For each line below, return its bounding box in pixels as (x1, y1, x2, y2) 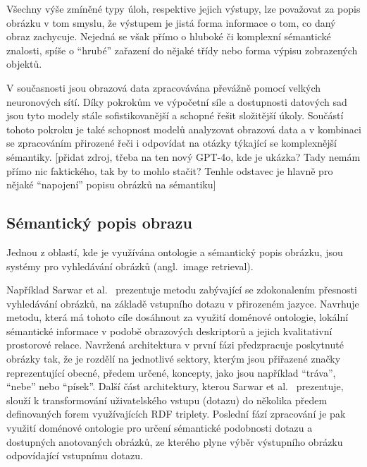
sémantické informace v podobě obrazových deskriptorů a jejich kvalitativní (6, 323, 332, 338)
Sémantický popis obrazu (6, 212, 192, 233)
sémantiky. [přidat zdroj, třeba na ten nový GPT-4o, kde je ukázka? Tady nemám (6, 149, 361, 164)
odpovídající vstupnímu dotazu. (6, 448, 143, 463)
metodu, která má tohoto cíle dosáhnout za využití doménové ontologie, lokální (6, 310, 349, 325)
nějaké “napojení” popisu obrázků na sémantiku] (6, 177, 216, 192)
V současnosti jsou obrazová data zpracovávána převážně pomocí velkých (6, 80, 321, 95)
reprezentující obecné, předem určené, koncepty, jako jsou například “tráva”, (6, 365, 336, 380)
